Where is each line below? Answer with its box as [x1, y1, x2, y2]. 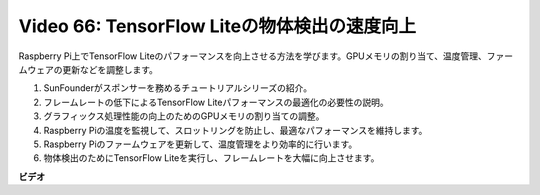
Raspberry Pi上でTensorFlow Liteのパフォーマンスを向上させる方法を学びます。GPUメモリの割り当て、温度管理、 [18, 50, 487, 62]
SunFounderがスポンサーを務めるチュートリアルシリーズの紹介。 [43, 82, 313, 94]
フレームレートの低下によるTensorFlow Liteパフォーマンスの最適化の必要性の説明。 [43, 96, 389, 108]
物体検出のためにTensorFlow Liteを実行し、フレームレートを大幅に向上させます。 [43, 152, 380, 164]
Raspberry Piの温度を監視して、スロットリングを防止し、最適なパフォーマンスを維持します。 [43, 124, 428, 136]
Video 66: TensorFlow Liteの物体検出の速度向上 [18, 15, 417, 37]
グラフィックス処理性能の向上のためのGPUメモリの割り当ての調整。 [43, 110, 325, 122]
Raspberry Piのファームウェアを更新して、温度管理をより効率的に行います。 [43, 138, 358, 150]
